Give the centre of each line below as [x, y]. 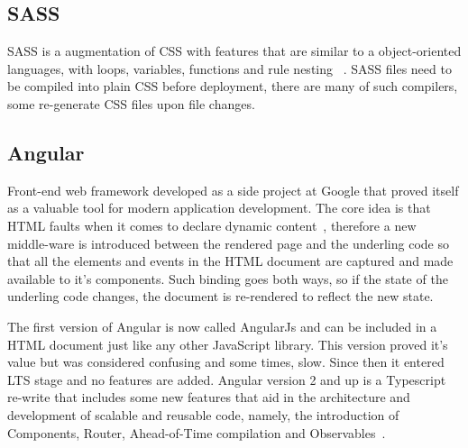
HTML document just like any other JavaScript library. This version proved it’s [228, 344]
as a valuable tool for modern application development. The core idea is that [219, 208]
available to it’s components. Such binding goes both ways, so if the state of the [228, 278]
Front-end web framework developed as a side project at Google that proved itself [233, 190]
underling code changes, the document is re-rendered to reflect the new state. [220, 296]
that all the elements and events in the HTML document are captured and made [230, 261]
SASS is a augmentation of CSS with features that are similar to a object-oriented [234, 51]
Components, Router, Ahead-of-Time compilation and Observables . [197, 432]
